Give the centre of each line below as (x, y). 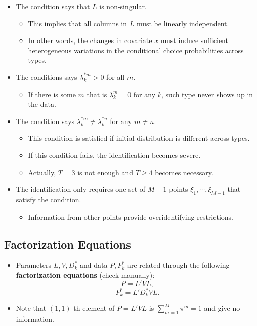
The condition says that (53, 6)
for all (116, 77)
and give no (222, 308)
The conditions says (47, 77)
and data (94, 265)
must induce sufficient (194, 40)
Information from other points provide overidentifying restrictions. (131, 216)
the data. (42, 104)
